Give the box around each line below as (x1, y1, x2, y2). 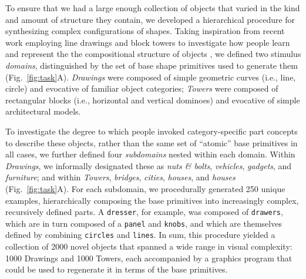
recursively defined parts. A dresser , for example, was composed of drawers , (5, 206, 283, 218)
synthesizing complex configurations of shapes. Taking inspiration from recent (5, 25, 285, 37)
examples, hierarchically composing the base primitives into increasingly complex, (5, 194, 299, 206)
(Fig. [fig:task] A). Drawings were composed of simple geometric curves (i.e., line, (5, 70, 296, 83)
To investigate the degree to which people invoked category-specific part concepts (5, 125, 298, 137)
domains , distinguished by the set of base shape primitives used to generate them (5, 59, 298, 71)
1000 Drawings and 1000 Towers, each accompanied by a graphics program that (5, 251, 292, 264)
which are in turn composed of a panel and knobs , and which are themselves (5, 217, 282, 229)
